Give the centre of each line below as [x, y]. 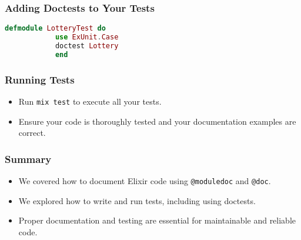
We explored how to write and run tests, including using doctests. [137, 200]
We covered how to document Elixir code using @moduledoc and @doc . [145, 181]
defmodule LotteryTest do [55, 29]
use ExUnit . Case [87, 37]
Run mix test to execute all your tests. [90, 101]
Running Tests [40, 79]
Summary [28, 159]
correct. [32, 133]
